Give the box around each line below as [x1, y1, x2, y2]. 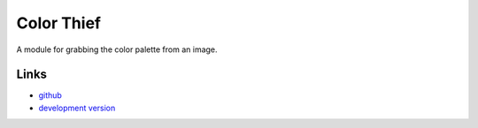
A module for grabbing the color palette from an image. [16, 44, 218, 55]
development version [38, 102, 116, 113]
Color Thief [16, 13, 102, 33]
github [38, 90, 62, 101]
